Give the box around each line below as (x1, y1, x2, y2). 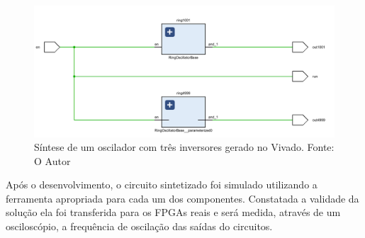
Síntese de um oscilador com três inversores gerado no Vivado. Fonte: (34, 140, 335, 154)
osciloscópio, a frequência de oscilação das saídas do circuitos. (6, 219, 273, 234)
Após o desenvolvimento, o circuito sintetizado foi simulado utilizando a (6, 177, 318, 192)
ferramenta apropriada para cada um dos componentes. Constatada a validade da (6, 191, 359, 205)
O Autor (34, 153, 71, 168)
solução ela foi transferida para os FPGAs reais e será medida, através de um (6, 205, 341, 220)
